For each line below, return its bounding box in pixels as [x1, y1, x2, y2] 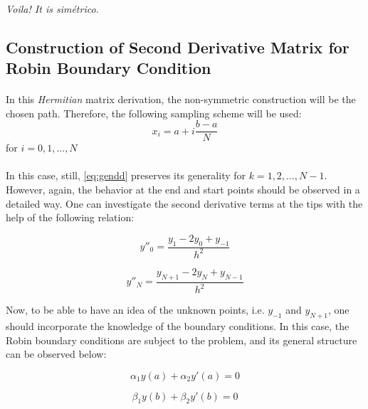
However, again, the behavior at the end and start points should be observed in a [6, 181, 360, 196]
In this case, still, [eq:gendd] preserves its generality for [6, 168, 246, 183]
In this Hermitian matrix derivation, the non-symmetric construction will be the [6, 91, 356, 106]
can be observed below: [6, 346, 107, 361]
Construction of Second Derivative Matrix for [6, 36, 349, 58]
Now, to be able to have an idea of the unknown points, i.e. [6, 302, 265, 317]
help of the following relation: [6, 210, 135, 225]
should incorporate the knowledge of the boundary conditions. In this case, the [6, 318, 349, 333]
